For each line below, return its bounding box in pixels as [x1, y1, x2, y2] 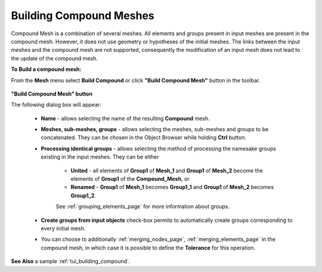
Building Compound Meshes [11, 9, 154, 22]
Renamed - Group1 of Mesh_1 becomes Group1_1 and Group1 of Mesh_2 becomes [70, 184, 274, 191]
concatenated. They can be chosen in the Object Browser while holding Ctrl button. [41, 134, 247, 141]
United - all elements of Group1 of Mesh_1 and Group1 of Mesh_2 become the [70, 167, 264, 174]
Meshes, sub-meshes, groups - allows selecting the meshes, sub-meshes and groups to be [41, 126, 269, 133]
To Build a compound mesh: [11, 66, 82, 73]
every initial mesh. [41, 224, 86, 232]
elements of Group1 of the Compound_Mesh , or [70, 175, 190, 183]
